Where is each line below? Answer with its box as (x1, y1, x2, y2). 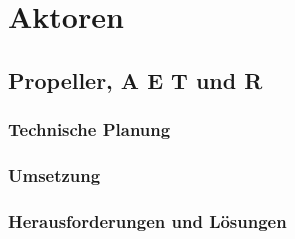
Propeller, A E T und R (8, 64, 263, 95)
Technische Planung (8, 117, 171, 142)
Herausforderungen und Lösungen (8, 208, 287, 233)
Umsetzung (8, 162, 101, 187)
